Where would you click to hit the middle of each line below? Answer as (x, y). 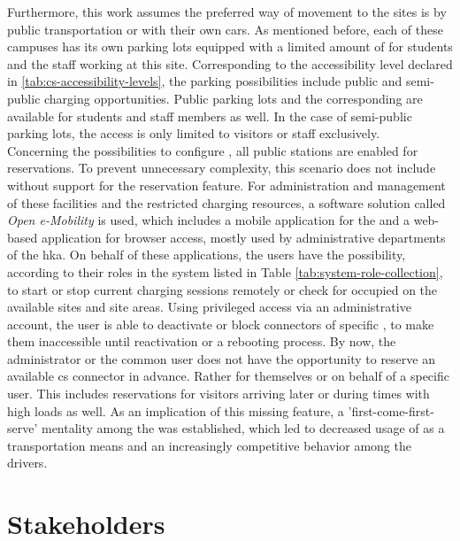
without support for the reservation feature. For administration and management (226, 185)
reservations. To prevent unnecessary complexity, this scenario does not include (222, 168)
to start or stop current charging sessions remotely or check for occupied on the (222, 289)
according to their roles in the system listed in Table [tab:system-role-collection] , (225, 271)
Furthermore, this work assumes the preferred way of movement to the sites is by (227, 12)
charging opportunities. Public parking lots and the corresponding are (234, 98)
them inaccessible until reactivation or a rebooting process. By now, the (202, 341)
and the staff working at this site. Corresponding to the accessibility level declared (230, 63)
